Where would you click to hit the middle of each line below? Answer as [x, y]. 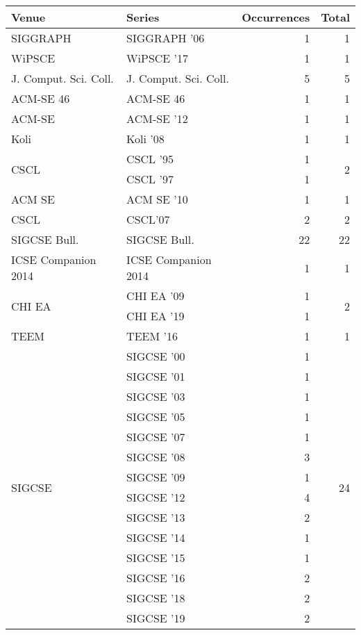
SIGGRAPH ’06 [166, 38]
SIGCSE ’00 [156, 356]
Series [143, 17]
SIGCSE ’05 [156, 417]
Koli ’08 [145, 139]
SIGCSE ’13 [156, 517]
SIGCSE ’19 [156, 618]
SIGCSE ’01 [156, 376]
